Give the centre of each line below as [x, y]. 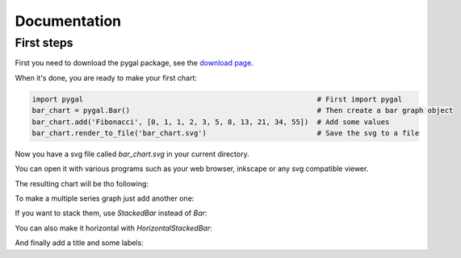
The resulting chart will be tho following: [82, 183]
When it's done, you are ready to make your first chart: [106, 77]
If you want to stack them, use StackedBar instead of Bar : [111, 213]
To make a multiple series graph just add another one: [105, 198]
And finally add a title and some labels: [80, 243]
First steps [44, 43]
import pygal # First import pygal [217, 99]
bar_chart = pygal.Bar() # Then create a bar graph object [243, 110]
